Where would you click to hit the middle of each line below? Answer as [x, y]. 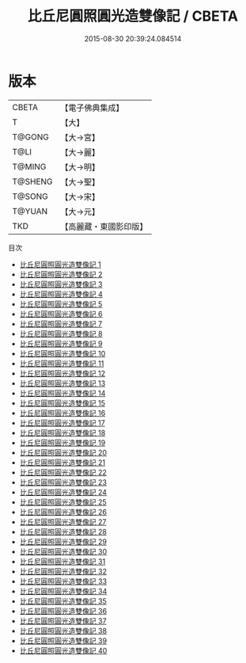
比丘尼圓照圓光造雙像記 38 [63, 631]
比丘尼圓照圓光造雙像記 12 [62, 373]
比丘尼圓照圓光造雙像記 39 [63, 640]
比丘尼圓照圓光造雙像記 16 [62, 413]
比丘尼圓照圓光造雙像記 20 [63, 452]
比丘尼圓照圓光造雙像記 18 [62, 432]
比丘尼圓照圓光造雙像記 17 [62, 423]
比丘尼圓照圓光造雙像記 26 [63, 512]
